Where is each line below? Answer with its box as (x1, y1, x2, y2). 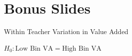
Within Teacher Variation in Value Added (4, 26, 129, 37)
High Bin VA (62, 45, 102, 52)
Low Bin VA (15, 45, 53, 52)
